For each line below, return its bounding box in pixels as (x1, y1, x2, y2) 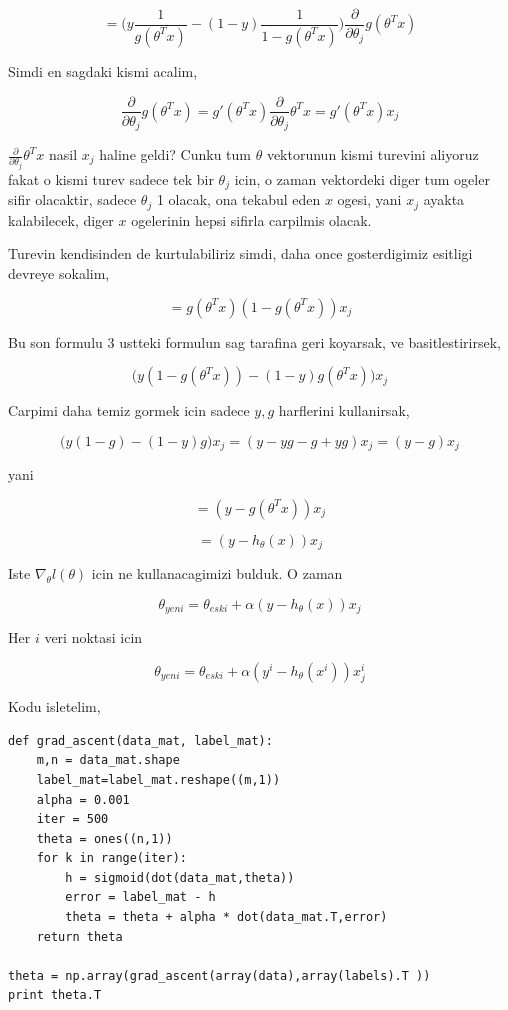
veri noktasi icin (44, 627, 143, 648)
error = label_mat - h (65, 890, 216, 905)
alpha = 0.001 (36, 792, 130, 807)
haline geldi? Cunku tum (99, 144, 251, 165)
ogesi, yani (337, 189, 402, 210)
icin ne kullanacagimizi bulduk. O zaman (91, 563, 343, 584)
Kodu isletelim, (8, 696, 101, 717)
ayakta (423, 189, 465, 210)
